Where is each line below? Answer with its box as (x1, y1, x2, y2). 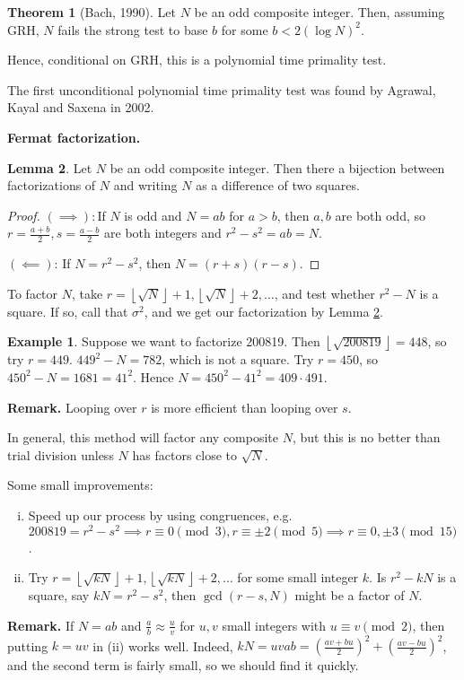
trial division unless (7, 445, 114, 464)
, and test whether (274, 283, 375, 302)
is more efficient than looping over (151, 397, 338, 416)
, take (71, 283, 103, 302)
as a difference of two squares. (196, 176, 360, 195)
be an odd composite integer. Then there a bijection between (109, 158, 445, 177)
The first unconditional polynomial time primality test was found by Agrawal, (7, 80, 436, 99)
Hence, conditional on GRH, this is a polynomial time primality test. (7, 50, 387, 69)
